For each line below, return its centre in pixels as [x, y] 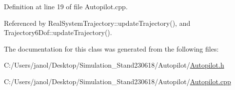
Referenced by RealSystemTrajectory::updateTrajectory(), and [97, 23]
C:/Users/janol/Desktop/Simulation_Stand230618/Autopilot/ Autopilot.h [114, 65]
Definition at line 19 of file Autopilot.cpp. [66, 6]
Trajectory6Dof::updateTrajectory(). [58, 32]
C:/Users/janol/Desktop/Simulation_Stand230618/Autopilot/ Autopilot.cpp [117, 81]
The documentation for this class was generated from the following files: [111, 48]
